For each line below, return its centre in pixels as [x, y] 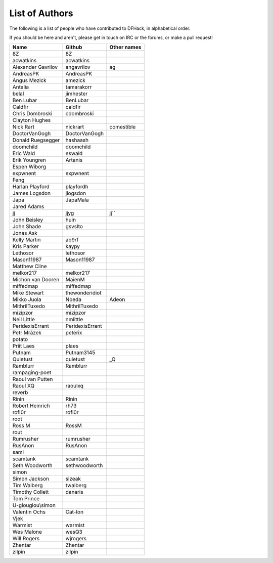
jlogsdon [76, 193]
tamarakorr [79, 87]
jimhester [77, 94]
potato [20, 339]
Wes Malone [27, 532]
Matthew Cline [30, 267]
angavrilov [78, 67]
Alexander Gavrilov [35, 67]
